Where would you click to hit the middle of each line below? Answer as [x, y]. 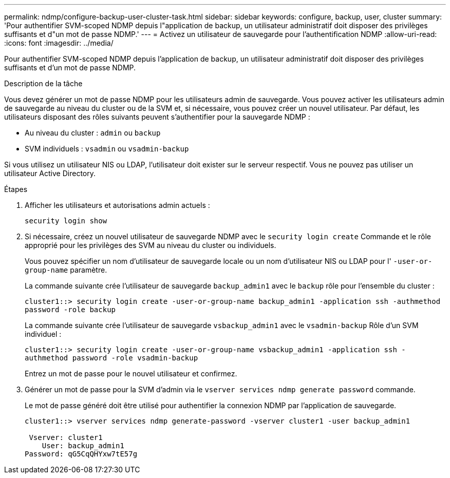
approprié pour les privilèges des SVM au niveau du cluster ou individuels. [151, 245]
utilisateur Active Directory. [50, 173]
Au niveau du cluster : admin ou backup [93, 133]
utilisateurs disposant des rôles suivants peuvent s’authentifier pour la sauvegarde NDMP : [157, 117]
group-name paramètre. [66, 270]
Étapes [16, 189]
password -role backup [70, 310]
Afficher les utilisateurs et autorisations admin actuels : [117, 205]
